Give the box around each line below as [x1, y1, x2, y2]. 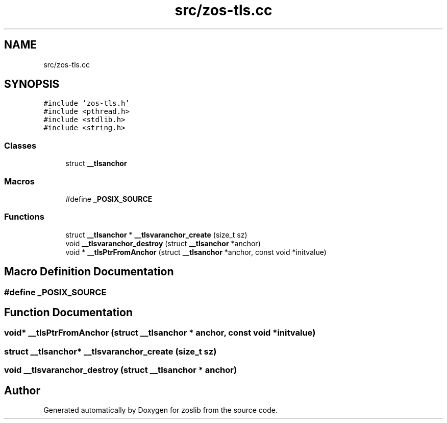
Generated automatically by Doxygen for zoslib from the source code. [43, 405, 278, 414]
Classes [4, 140, 37, 151]
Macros [4, 176, 35, 186]
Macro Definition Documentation [4, 265, 174, 278]
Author [4, 384, 40, 397]
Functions [4, 212, 44, 222]
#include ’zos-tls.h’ [43, 99, 130, 108]
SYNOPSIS [4, 78, 60, 91]
